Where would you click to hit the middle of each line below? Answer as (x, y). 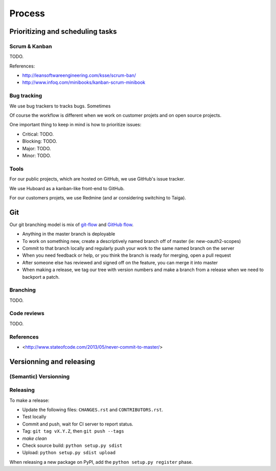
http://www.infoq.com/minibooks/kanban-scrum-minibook (84, 82)
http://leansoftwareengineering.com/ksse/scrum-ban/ (79, 75)
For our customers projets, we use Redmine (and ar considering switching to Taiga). (98, 197)
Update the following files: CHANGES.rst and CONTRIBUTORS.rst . (93, 410)
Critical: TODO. (38, 134)
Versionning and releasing (52, 361)
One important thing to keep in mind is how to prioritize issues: (75, 125)
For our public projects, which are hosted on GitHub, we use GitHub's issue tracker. (97, 179)
